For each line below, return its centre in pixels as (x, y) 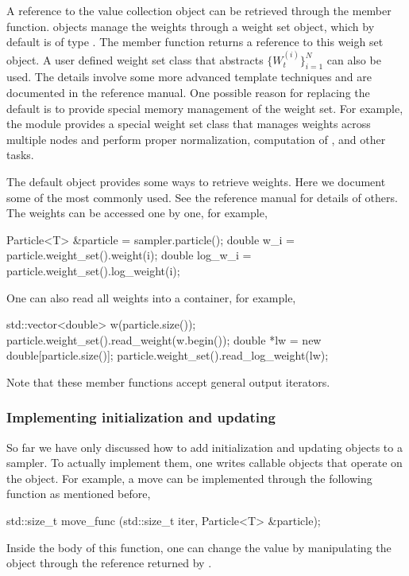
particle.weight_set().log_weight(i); (93, 270)
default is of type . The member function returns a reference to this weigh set (195, 42)
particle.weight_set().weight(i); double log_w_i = (129, 255)
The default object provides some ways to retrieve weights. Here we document (196, 181)
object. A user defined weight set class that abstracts (135, 59)
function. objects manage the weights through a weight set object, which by (191, 26)
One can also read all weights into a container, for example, (151, 297)
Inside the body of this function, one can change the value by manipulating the (199, 547)
